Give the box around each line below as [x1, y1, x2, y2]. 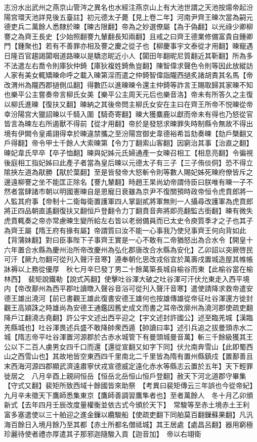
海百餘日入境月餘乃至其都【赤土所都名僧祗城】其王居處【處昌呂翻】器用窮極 [4, 419, 253, 429]
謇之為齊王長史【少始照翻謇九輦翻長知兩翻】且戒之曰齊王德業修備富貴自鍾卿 [4, 31, 253, 41]
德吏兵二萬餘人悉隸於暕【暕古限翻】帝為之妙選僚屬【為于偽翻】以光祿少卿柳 [4, 21, 253, 32]
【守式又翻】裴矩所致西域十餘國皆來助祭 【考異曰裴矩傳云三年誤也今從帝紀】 [4, 380, 253, 391]
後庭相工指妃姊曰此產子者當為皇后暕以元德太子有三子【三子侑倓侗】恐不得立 [4, 157, 253, 167]
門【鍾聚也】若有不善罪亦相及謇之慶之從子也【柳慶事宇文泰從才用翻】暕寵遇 [4, 41, 253, 51]
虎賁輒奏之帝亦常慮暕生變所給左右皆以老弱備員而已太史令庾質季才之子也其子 [4, 215, 253, 226]
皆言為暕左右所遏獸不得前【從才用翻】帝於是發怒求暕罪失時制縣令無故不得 [4, 118, 246, 129]
